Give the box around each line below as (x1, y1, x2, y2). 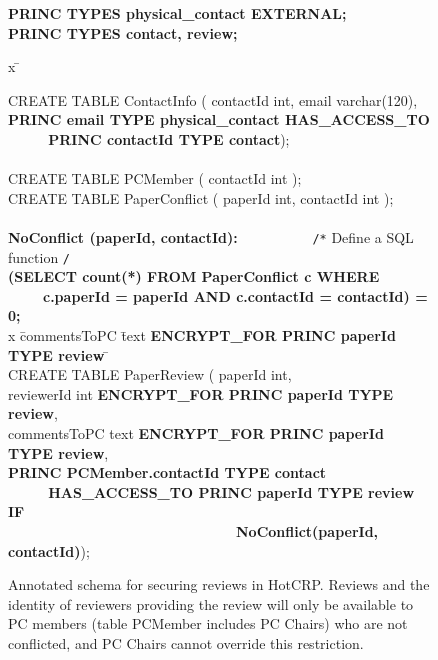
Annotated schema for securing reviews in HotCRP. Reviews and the (8, 574, 430, 595)
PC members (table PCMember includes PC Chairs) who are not (8, 613, 408, 634)
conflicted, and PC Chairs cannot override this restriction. (8, 632, 364, 653)
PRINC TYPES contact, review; (8, 22, 238, 43)
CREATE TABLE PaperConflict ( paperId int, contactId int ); (8, 187, 394, 208)
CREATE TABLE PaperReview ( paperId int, (8, 364, 292, 385)
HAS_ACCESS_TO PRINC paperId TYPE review (48, 481, 415, 502)
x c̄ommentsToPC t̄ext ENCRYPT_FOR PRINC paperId (8, 325, 396, 346)
